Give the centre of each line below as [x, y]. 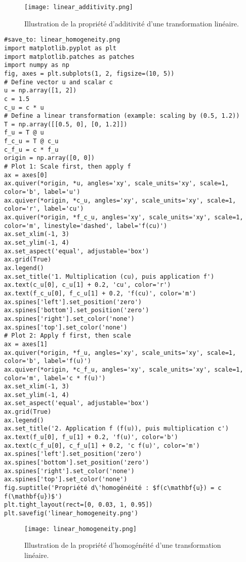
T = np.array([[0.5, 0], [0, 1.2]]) [66, 124]
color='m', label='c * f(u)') [55, 378]
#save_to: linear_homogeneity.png [62, 40]
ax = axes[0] [26, 175]
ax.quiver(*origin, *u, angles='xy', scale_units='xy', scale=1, [116, 184]
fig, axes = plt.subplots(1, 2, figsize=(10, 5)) [89, 73]
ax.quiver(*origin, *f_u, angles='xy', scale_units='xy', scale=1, [120, 353]
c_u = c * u [24, 107]
